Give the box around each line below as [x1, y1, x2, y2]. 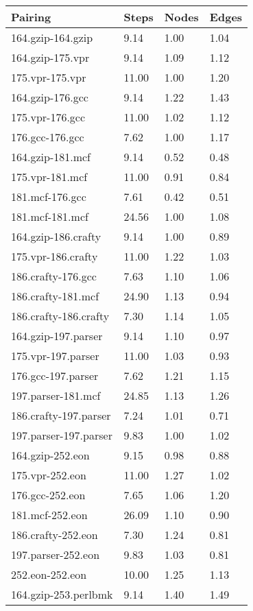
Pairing [11, 9, 51, 25]
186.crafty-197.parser [11, 407, 111, 423]
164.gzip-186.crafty [11, 228, 101, 244]
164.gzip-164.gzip [11, 29, 93, 45]
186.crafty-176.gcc [11, 268, 97, 284]
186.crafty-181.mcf [11, 288, 99, 304]
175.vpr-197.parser [11, 348, 99, 363]
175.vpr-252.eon [11, 467, 86, 483]
